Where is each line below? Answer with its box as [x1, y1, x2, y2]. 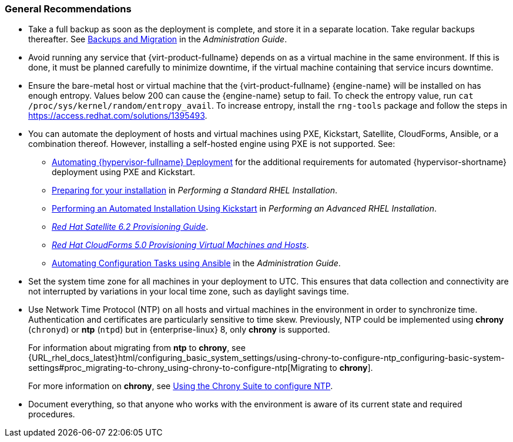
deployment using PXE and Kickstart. [52, 167, 195, 178]
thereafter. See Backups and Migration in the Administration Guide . [28, 34, 287, 45]
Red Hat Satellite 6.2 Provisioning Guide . [52, 222, 209, 232]
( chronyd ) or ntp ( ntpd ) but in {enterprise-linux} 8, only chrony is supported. [28, 324, 330, 335]
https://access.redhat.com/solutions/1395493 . [28, 110, 207, 121]
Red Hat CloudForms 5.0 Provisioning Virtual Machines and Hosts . [52, 240, 309, 250]
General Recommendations [5, 3, 132, 15]
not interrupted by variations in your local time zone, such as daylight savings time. [28, 286, 349, 297]
